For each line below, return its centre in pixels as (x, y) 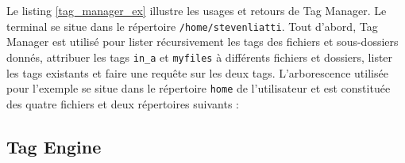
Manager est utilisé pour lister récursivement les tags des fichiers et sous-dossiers (202, 42)
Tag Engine (54, 146)
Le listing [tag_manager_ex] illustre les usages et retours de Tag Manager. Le (197, 10)
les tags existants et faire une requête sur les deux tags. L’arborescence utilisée (197, 72)
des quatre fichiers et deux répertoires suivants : (123, 103)
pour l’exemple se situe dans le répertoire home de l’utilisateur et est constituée (199, 88)
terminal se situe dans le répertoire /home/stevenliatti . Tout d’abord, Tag (192, 26)
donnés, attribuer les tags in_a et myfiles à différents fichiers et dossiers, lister (200, 57)
